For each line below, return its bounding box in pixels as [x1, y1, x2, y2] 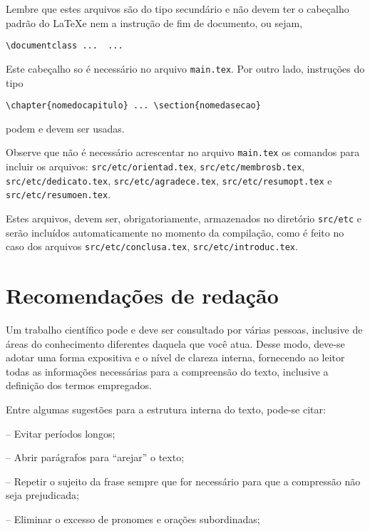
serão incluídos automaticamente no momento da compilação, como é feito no [6, 225, 344, 239]
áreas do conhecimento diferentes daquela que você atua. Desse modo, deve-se [6, 336, 345, 351]
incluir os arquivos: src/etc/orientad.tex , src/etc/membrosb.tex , [6, 159, 305, 173]
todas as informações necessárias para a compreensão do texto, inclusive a [6, 364, 329, 378]
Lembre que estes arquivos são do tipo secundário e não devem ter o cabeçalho [6, 1, 349, 16]
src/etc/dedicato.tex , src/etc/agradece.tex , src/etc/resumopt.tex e [6, 172, 332, 187]
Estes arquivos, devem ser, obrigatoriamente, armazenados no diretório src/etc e [6, 210, 361, 225]
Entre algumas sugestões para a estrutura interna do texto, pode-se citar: [6, 401, 326, 416]
